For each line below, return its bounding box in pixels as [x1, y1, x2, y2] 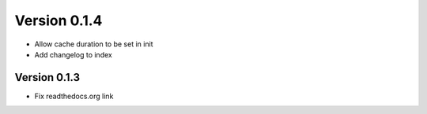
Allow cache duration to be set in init [34, 39, 153, 49]
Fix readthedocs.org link [34, 91, 114, 101]
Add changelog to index [34, 50, 112, 59]
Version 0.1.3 [14, 71, 81, 84]
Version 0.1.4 [14, 12, 103, 29]
